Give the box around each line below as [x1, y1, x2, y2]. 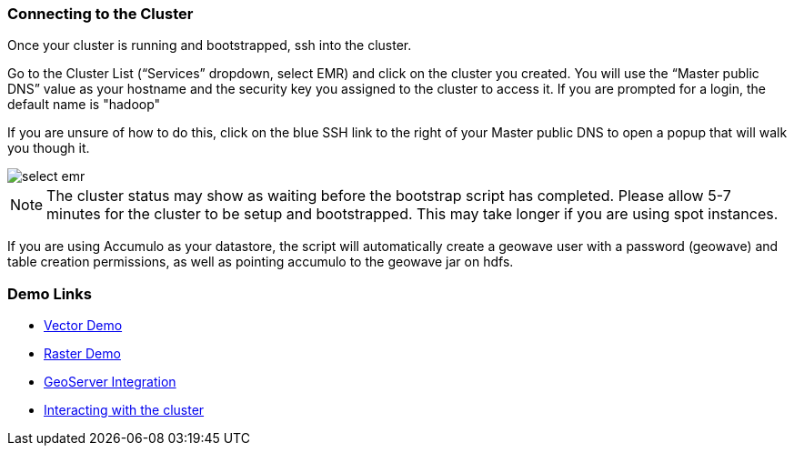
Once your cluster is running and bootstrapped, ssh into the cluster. [7, 37, 412, 54]
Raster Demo [44, 346, 121, 362]
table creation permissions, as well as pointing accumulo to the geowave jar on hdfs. [7, 254, 514, 270]
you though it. [7, 140, 90, 156]
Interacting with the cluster [44, 402, 205, 418]
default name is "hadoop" [7, 96, 161, 113]
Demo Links [7, 284, 92, 303]
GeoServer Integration [44, 374, 176, 390]
